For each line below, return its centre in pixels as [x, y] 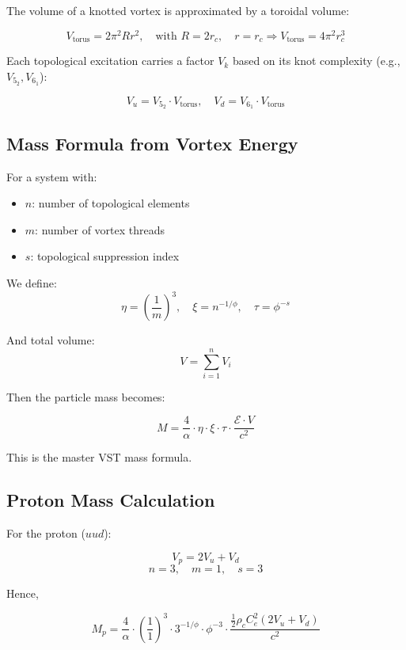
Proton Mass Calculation [111, 500]
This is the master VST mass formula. [99, 457]
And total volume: [51, 340]
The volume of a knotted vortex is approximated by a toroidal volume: [178, 10]
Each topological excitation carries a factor [110, 61]
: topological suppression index [105, 256]
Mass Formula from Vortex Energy [152, 143]
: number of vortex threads [100, 229]
